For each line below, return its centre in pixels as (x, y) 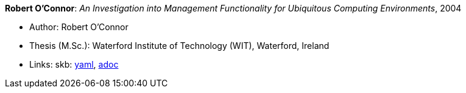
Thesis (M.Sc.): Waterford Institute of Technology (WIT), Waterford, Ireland (179, 46)
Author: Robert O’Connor (79, 27)
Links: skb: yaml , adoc (74, 64)
